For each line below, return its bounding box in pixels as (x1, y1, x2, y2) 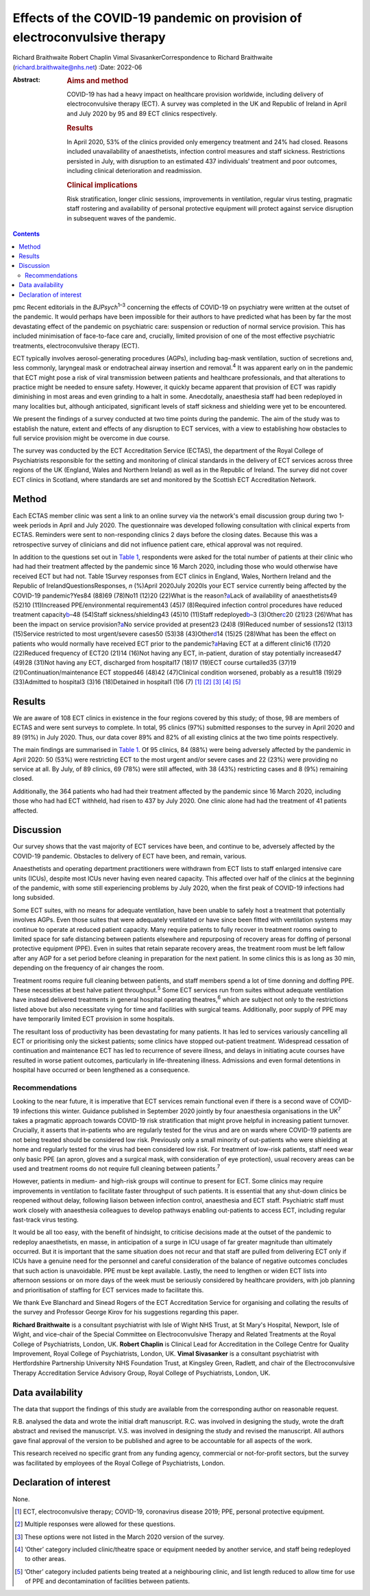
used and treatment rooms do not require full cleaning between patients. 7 (12, 1163, 221, 1172)
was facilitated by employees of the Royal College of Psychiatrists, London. (12, 1459, 225, 1467)
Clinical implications (66, 180, 138, 190)
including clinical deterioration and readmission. (66, 167, 202, 174)
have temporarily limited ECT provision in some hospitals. (12, 1015, 175, 1023)
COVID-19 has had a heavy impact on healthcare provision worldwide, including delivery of (66, 90, 324, 98)
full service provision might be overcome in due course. (12, 434, 171, 442)
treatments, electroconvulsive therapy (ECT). (12, 341, 140, 350)
